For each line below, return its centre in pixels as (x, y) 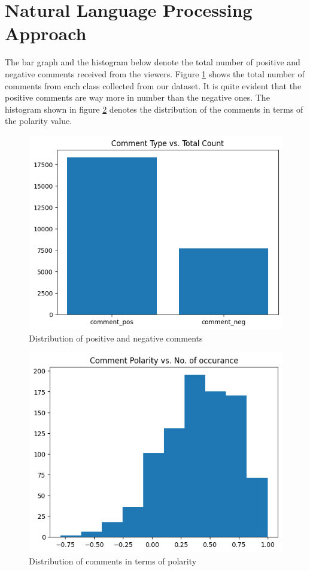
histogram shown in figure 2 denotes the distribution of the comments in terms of (154, 109)
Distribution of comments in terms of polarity (113, 561)
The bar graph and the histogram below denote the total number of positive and (153, 62)
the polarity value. (39, 121)
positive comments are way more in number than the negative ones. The (137, 97)
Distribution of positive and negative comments (116, 338)
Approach (46, 33)
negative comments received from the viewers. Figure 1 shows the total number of (155, 73)
